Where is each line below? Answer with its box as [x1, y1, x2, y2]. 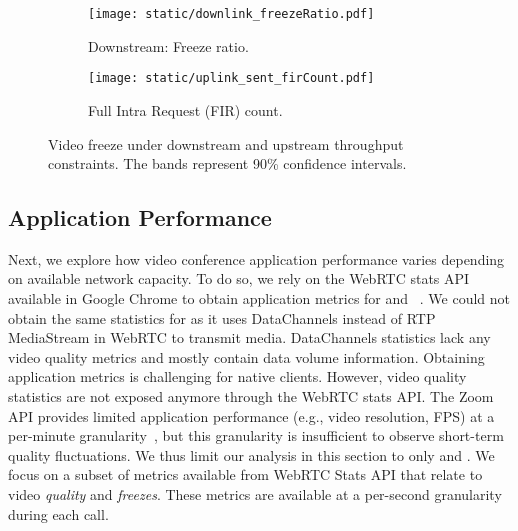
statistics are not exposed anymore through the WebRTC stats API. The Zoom [8, 386, 494, 407]
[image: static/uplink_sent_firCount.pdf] [88, 71, 375, 86]
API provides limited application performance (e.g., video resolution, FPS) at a [8, 405, 495, 426]
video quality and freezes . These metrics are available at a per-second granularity [8, 484, 502, 505]
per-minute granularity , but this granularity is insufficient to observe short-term [8, 425, 504, 446]
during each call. [8, 503, 109, 524]
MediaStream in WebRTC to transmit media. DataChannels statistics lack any [8, 327, 491, 348]
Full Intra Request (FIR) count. [88, 99, 283, 120]
